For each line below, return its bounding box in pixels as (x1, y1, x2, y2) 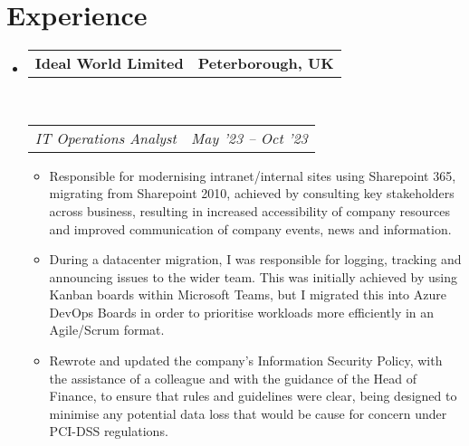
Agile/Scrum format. (49, 320, 165, 339)
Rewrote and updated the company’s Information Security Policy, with (49, 351, 443, 370)
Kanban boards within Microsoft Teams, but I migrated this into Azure (49, 285, 446, 304)
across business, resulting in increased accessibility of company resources (49, 201, 450, 220)
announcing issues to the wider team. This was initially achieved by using (49, 267, 458, 286)
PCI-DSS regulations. (49, 422, 168, 441)
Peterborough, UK (197, 52, 334, 74)
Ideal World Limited (34, 52, 184, 74)
